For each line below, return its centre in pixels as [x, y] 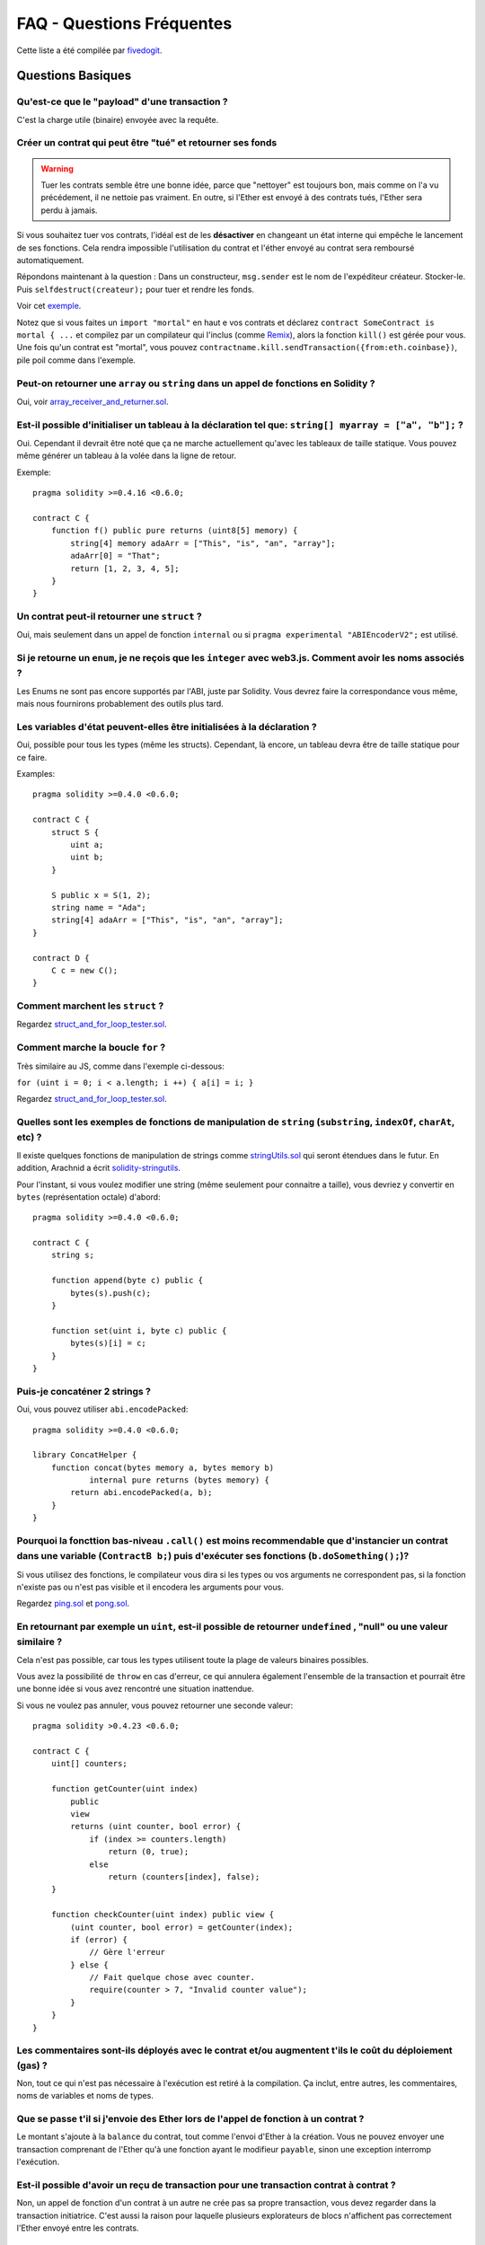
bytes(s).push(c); [111, 1293]
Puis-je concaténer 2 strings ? [84, 1391]
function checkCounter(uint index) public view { [162, 1915]
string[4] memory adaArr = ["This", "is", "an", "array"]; [203, 543]
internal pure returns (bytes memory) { [179, 1480]
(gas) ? [32, 2065]
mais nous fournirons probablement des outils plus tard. [120, 704]
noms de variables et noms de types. [85, 2096]
